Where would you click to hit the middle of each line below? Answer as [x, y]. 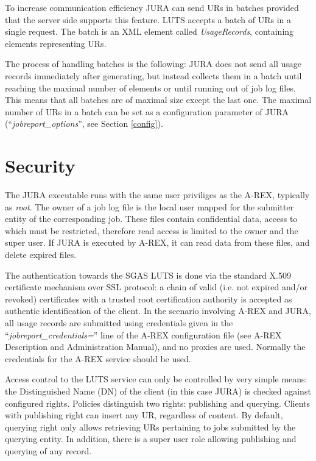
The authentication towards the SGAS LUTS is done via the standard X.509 [148, 275]
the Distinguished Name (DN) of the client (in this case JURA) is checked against [158, 391]
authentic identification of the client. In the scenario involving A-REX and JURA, [158, 311]
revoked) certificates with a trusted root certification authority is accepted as [149, 298]
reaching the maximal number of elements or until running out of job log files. [150, 88]
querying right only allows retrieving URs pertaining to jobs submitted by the [150, 427]
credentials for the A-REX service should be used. [98, 358]
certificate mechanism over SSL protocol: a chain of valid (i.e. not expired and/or [156, 287]
